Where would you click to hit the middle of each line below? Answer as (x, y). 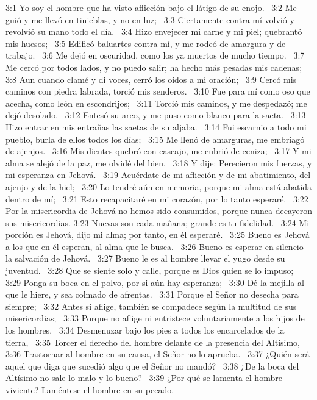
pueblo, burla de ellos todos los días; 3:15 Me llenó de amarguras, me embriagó (155, 139)
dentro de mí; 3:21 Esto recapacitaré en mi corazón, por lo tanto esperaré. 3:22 (157, 198)
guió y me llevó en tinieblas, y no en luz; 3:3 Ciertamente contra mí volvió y (150, 19)
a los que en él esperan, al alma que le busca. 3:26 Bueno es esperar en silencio (155, 246)
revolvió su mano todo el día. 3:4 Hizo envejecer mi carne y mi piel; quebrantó (154, 31)
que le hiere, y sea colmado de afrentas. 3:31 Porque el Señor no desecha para (152, 294)
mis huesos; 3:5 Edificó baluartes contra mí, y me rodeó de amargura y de (146, 43)
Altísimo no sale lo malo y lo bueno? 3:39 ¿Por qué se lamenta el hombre (144, 378)
